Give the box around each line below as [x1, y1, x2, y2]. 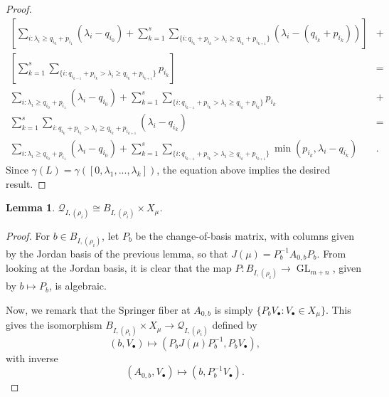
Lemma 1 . [6, 200, 55, 215]
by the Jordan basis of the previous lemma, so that [6, 245, 228, 260]
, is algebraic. [48, 278, 107, 293]
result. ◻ [6, 176, 46, 191]
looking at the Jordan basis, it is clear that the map [6, 260, 232, 275]
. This [325, 302, 351, 317]
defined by [212, 317, 257, 332]
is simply [214, 302, 253, 317]
